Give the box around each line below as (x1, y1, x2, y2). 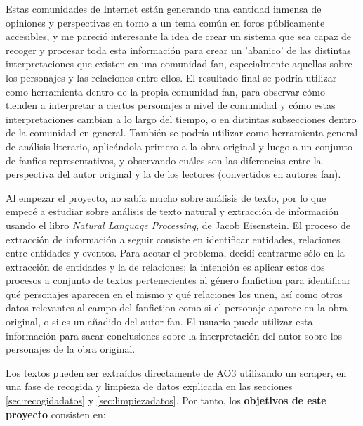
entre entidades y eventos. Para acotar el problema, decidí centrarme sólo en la (6, 245, 345, 260)
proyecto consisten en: (6, 406, 106, 421)
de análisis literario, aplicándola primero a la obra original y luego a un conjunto (6, 138, 352, 153)
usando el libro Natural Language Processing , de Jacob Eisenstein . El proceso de (6, 217, 350, 232)
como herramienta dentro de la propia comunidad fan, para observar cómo (6, 84, 325, 98)
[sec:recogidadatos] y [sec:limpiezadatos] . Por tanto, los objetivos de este (6, 393, 326, 408)
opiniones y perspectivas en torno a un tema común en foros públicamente (6, 15, 325, 30)
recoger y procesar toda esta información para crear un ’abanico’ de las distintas (6, 42, 351, 57)
